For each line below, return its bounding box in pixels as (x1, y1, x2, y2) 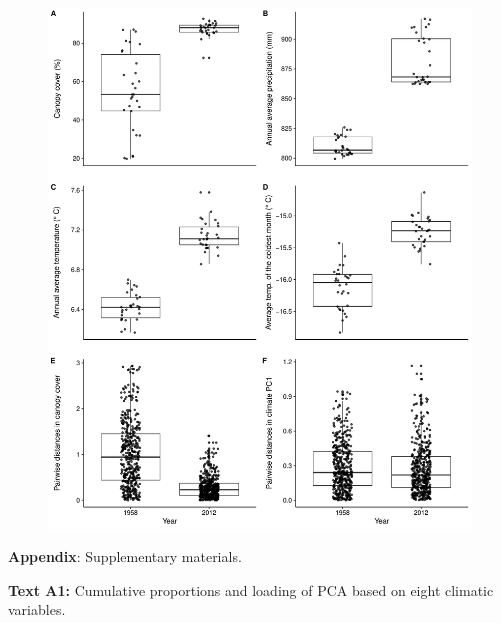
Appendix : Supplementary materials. (8, 546, 242, 567)
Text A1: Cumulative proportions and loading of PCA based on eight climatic (8, 579, 494, 600)
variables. (8, 599, 66, 620)
